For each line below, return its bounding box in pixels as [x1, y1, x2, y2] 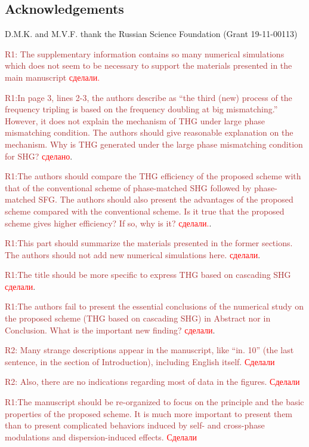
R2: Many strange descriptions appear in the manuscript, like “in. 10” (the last [5, 344, 294, 356]
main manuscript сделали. [5, 71, 100, 83]
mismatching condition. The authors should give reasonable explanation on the [5, 126, 293, 139]
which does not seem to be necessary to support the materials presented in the [5, 59, 292, 72]
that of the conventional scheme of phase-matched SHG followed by [5, 181, 252, 194]
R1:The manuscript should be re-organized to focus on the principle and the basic [5, 396, 304, 408]
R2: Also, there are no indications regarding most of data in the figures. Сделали [5, 375, 300, 388]
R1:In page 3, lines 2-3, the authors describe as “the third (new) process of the [5, 91, 292, 103]
